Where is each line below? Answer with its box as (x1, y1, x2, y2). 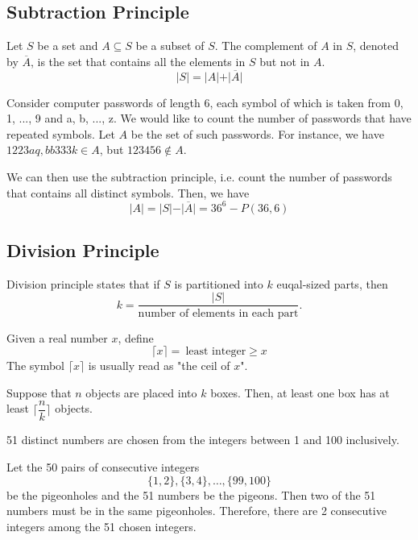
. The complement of (214, 37, 317, 54)
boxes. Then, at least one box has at (210, 384, 390, 401)
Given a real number (6, 329, 108, 346)
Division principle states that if (6, 275, 160, 292)
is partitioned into (174, 275, 263, 292)
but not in (259, 52, 310, 69)
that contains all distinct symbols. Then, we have (6, 184, 250, 201)
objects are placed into (85, 384, 197, 401)
